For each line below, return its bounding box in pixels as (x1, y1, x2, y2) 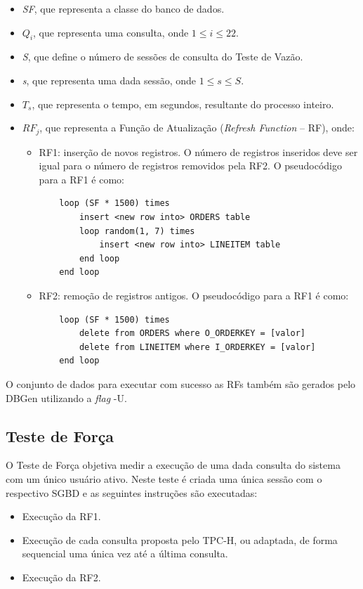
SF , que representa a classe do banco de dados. (22, 1, 225, 15)
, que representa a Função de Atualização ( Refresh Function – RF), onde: (39, 120, 355, 135)
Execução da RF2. (22, 569, 101, 584)
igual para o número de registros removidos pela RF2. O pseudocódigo (39, 158, 342, 173)
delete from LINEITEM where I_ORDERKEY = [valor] (79, 342, 316, 352)
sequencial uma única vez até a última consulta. (22, 546, 228, 561)
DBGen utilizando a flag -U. (6, 390, 127, 405)
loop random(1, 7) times (79, 226, 195, 236)
